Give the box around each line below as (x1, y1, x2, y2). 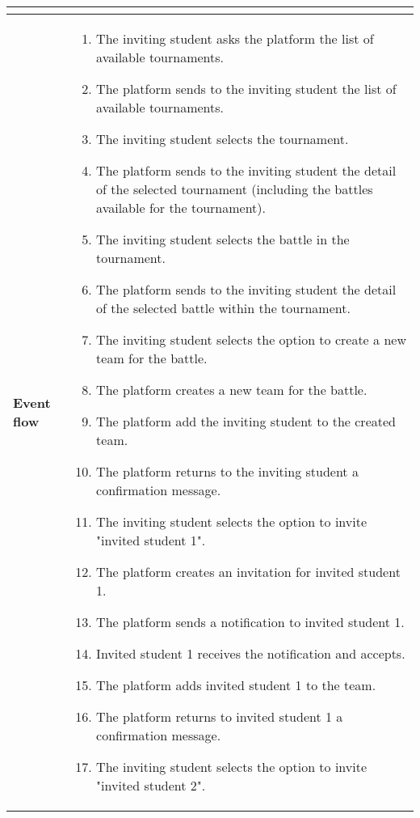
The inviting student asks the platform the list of (96, 29, 374, 48)
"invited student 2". (96, 776, 206, 795)
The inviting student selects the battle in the (96, 230, 350, 248)
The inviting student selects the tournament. (96, 129, 349, 148)
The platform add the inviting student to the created (96, 412, 396, 430)
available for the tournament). (96, 198, 266, 217)
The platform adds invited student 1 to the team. (96, 676, 376, 694)
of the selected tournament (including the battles (96, 180, 373, 198)
